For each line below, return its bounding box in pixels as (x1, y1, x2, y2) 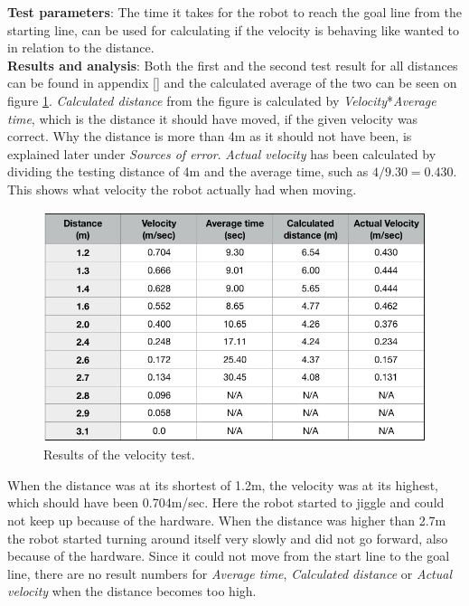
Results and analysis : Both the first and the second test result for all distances (7, 55, 458, 74)
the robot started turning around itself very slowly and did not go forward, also (7, 528, 448, 547)
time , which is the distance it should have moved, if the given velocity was (7, 109, 418, 128)
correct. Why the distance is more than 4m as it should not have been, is (7, 127, 412, 146)
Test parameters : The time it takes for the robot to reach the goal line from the (7, 3, 462, 21)
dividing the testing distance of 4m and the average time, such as (7, 162, 369, 181)
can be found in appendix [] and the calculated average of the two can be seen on (7, 73, 457, 92)
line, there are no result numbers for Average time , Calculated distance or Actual (7, 563, 452, 582)
